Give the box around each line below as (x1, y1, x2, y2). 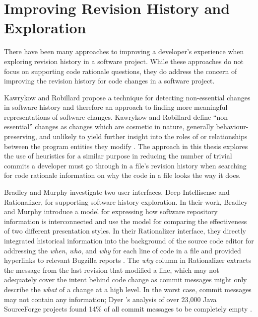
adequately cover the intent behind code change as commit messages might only (4, 274, 247, 285)
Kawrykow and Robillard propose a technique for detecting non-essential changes (4, 92, 251, 102)
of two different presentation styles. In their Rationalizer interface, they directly (4, 226, 246, 236)
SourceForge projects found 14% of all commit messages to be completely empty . (4, 304, 252, 314)
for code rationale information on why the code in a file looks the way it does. (4, 170, 241, 180)
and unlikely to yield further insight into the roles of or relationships (39, 131, 248, 142)
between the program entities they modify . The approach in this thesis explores (4, 141, 248, 151)
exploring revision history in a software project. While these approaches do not (4, 56, 244, 66)
